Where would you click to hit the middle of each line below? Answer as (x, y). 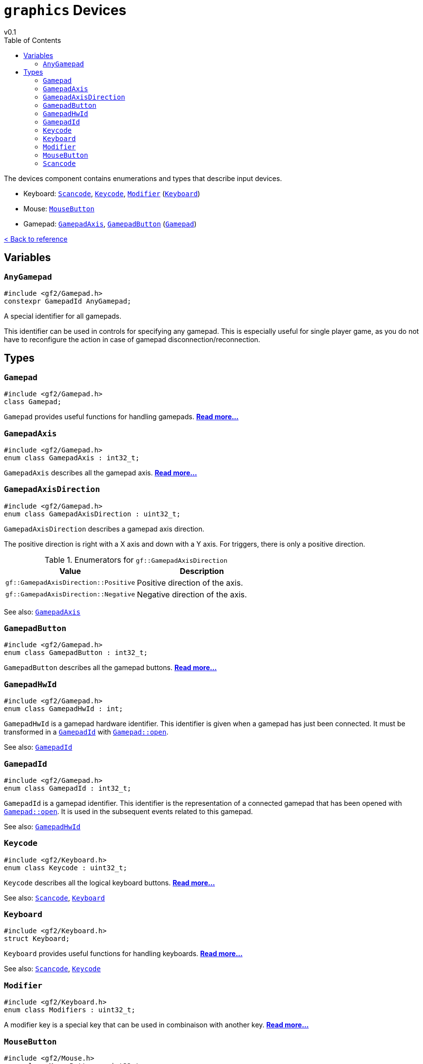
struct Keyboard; (37, 939)
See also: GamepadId (38, 747)
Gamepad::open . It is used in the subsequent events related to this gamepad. (128, 811)
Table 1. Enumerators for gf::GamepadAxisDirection (136, 560)
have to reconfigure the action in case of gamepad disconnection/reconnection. (132, 339)
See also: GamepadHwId (42, 826)
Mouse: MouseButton (59, 208)
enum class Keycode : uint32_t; (66, 868)
